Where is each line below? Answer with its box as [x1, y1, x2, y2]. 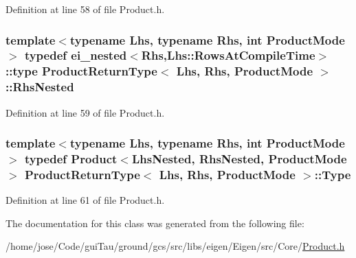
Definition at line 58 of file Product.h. [5, 2, 165, 16]
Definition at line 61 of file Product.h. [5, 193, 165, 207]
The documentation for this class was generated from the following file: [5, 215, 304, 230]
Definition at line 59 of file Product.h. [5, 105, 165, 119]
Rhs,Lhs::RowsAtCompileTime [141, 47, 315, 64]
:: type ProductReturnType [5, 62, 157, 80]
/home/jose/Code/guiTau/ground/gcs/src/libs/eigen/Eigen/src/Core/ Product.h [5, 239, 345, 253]
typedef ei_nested [24, 47, 127, 64]
